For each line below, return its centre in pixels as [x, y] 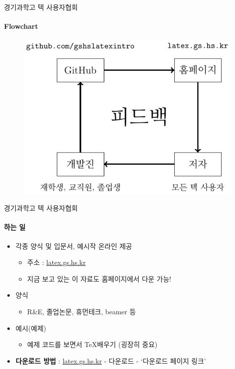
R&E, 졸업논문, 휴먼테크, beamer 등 [82, 311]
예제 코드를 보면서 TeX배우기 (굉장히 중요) [92, 344]
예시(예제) [31, 328]
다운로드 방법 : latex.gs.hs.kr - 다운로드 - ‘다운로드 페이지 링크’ [111, 360]
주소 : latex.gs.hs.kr [56, 262]
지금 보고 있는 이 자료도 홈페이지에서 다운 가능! [99, 278]
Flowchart [21, 26]
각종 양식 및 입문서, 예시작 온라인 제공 [74, 246]
